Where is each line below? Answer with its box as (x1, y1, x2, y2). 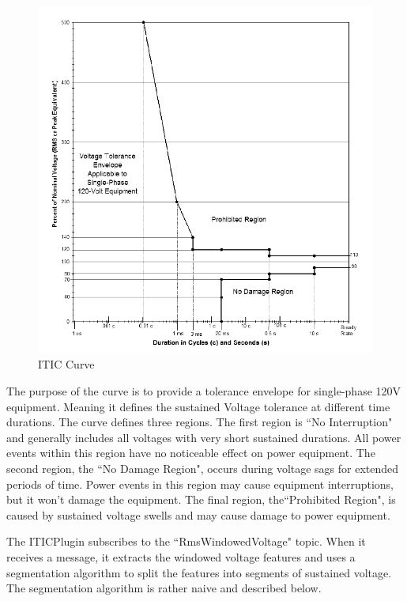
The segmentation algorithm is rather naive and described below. (6, 580, 322, 596)
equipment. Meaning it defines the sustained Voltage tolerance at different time (6, 398, 390, 414)
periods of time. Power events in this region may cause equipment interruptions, (6, 475, 394, 492)
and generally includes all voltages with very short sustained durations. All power (6, 429, 401, 445)
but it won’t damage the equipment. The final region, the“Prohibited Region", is (6, 491, 396, 508)
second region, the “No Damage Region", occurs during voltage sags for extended (6, 459, 399, 476)
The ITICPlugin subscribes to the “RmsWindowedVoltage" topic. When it (6, 533, 366, 550)
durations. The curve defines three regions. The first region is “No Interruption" (6, 414, 393, 430)
